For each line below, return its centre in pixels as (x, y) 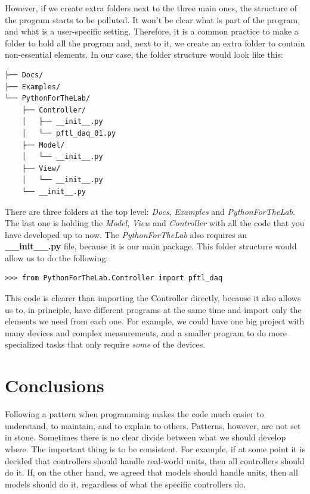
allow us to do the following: (57, 257)
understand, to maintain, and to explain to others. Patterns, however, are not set (153, 425)
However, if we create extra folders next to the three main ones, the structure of (151, 8)
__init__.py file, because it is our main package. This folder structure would (151, 246)
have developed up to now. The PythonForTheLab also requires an (126, 234)
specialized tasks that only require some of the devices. (105, 344)
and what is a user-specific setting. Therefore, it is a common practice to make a (152, 31)
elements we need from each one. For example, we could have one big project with (155, 321)
